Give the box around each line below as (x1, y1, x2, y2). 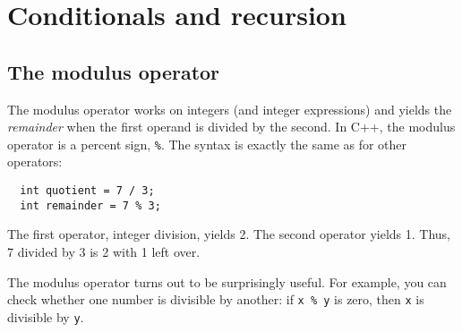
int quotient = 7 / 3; (20, 184, 155, 198)
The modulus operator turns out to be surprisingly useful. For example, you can (7, 272, 447, 291)
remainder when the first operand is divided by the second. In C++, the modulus (7, 117, 456, 136)
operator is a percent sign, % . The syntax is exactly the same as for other (7, 134, 407, 153)
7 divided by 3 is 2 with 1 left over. (7, 242, 201, 260)
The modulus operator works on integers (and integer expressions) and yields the (7, 99, 452, 118)
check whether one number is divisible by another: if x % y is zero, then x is (7, 290, 424, 309)
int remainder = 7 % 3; (20, 199, 161, 212)
